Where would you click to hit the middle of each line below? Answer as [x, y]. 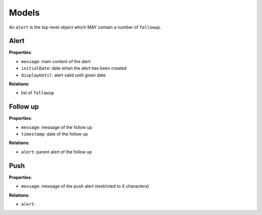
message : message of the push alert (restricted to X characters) [85, 186]
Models [24, 13]
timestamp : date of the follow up [55, 134]
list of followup [38, 93]
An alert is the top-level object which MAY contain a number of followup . [85, 27]
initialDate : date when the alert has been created [74, 68]
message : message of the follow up [57, 127]
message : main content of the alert [56, 61]
